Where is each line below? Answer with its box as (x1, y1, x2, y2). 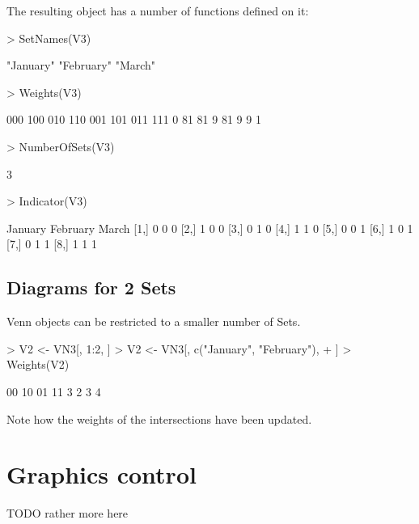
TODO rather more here (6, 505, 129, 522)
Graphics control (6, 458, 197, 491)
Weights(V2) (6, 356, 70, 373)
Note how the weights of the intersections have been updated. (6, 410, 312, 427)
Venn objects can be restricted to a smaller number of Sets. (6, 313, 301, 330)
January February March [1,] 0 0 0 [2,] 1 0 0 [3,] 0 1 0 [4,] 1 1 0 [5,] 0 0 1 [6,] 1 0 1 (6, 219, 413, 236)
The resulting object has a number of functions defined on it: (6, 2, 309, 19)
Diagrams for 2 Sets (6, 275, 176, 300)
